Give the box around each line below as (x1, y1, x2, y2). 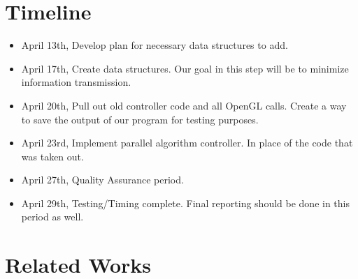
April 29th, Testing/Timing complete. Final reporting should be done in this (21, 195, 350, 210)
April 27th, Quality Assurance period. (21, 172, 184, 187)
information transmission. (21, 75, 131, 89)
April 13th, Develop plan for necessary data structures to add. (21, 38, 288, 52)
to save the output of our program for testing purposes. (21, 112, 259, 126)
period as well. (21, 209, 84, 224)
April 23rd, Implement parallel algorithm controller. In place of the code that (21, 135, 353, 150)
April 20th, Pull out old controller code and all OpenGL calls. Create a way (21, 98, 347, 112)
